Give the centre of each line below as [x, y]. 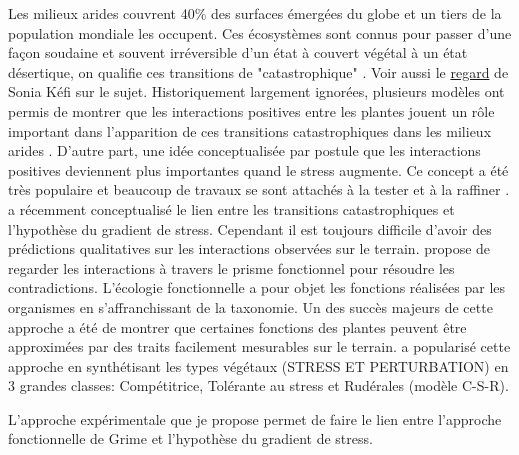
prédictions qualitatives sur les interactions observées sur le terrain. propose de [249, 248]
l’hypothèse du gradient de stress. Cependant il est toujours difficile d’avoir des [250, 228]
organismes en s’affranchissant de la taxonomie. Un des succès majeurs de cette [250, 306]
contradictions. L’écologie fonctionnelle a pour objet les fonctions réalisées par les [257, 287]
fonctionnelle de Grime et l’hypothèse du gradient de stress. [190, 438]
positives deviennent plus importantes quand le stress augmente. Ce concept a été [258, 169]
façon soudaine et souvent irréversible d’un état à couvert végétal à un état [238, 52]
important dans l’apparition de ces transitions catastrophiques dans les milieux [250, 130]
